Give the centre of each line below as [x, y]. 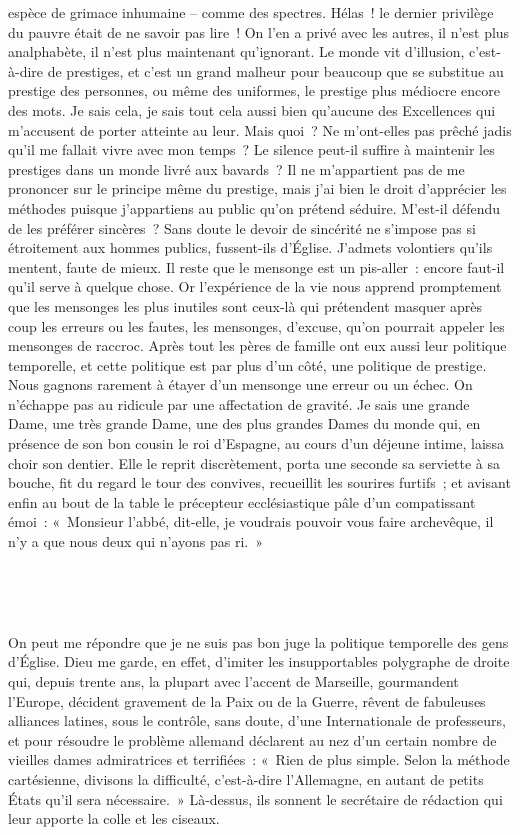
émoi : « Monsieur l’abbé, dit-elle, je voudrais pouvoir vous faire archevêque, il [251, 521]
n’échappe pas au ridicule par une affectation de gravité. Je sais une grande [239, 403]
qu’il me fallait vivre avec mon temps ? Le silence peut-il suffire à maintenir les [251, 149]
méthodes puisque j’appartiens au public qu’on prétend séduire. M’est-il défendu [254, 207]
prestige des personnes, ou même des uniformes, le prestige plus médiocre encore [254, 90]
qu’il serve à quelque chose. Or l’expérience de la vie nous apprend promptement [255, 286]
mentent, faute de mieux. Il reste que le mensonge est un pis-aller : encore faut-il [256, 266]
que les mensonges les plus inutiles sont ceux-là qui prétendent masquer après [245, 305]
